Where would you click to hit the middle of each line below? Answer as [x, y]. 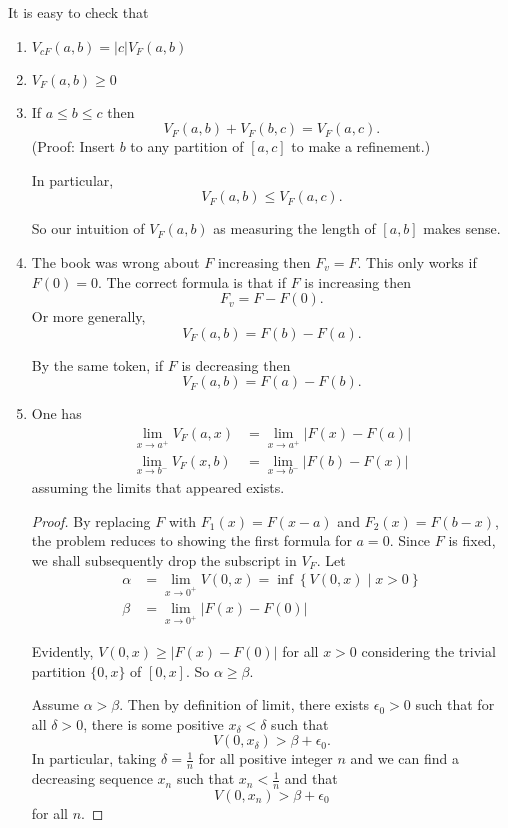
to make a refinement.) [361, 146]
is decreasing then [236, 364]
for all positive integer [265, 758]
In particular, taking [94, 758]
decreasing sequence [92, 778]
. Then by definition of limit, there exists [244, 704]
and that [311, 778]
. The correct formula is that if [191, 281]
